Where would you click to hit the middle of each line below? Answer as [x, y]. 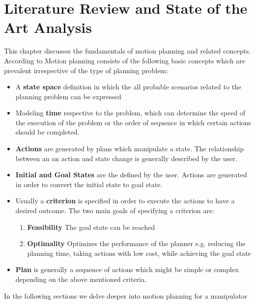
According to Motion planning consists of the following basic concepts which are [125, 60]
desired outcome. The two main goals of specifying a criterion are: [115, 210]
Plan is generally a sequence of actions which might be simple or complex [127, 269]
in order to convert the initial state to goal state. [89, 184]
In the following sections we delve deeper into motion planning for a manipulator [126, 295]
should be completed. [47, 132]
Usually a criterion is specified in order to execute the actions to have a [125, 201]
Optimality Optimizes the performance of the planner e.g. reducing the [136, 243]
